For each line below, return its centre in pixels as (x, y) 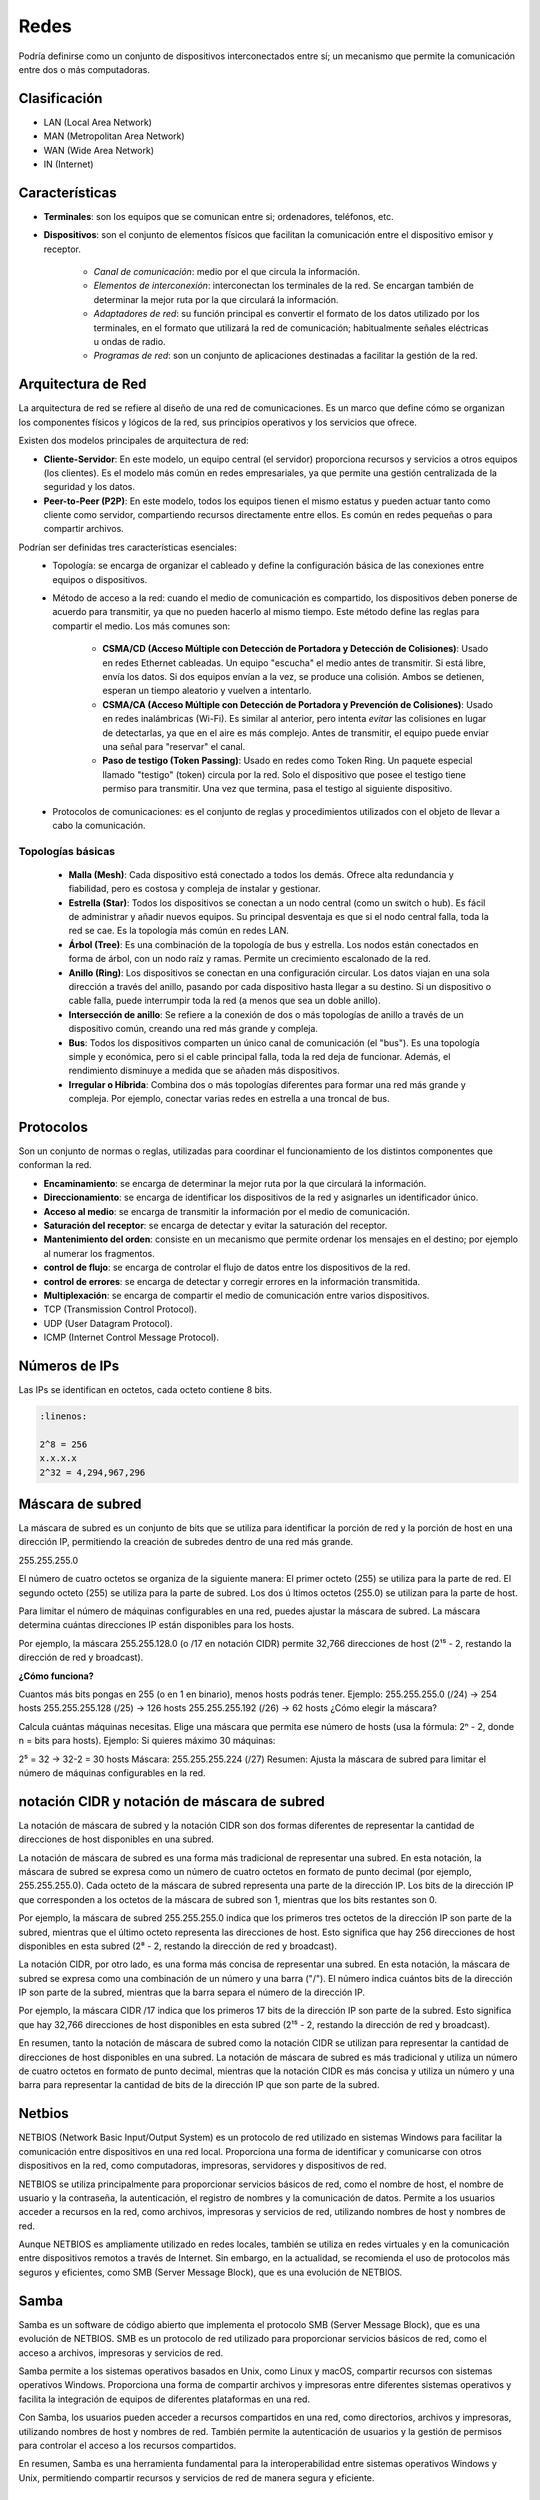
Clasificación (60, 98)
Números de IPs (69, 1365)
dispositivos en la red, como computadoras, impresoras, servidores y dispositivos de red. (202, 2166)
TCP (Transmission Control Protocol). (120, 1309)
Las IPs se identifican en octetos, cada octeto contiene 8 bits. (145, 1389)
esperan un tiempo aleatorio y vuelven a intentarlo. (207, 691)
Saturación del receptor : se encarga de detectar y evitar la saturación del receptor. (215, 1225)
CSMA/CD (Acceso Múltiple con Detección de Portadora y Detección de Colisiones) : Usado (295, 649)
